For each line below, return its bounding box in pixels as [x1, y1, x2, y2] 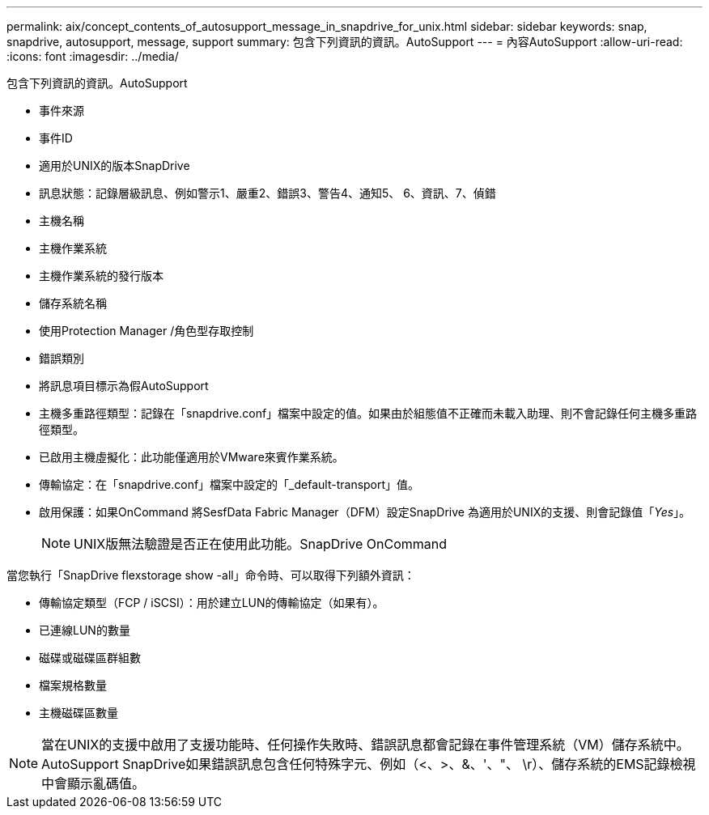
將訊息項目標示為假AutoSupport [39, 379, 209, 393]
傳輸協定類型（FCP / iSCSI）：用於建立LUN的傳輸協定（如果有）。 [39, 596, 384, 609]
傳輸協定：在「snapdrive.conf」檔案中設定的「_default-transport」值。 [39, 478, 420, 491]
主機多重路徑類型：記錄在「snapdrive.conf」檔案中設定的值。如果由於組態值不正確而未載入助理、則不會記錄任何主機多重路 [39, 406, 698, 420]
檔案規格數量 [39, 678, 107, 692]
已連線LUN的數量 [39, 623, 130, 637]
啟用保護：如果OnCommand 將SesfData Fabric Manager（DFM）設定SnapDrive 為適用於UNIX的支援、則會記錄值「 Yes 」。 [39, 505, 691, 519]
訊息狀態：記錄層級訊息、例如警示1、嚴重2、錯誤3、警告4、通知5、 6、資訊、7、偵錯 [39, 186, 496, 200]
